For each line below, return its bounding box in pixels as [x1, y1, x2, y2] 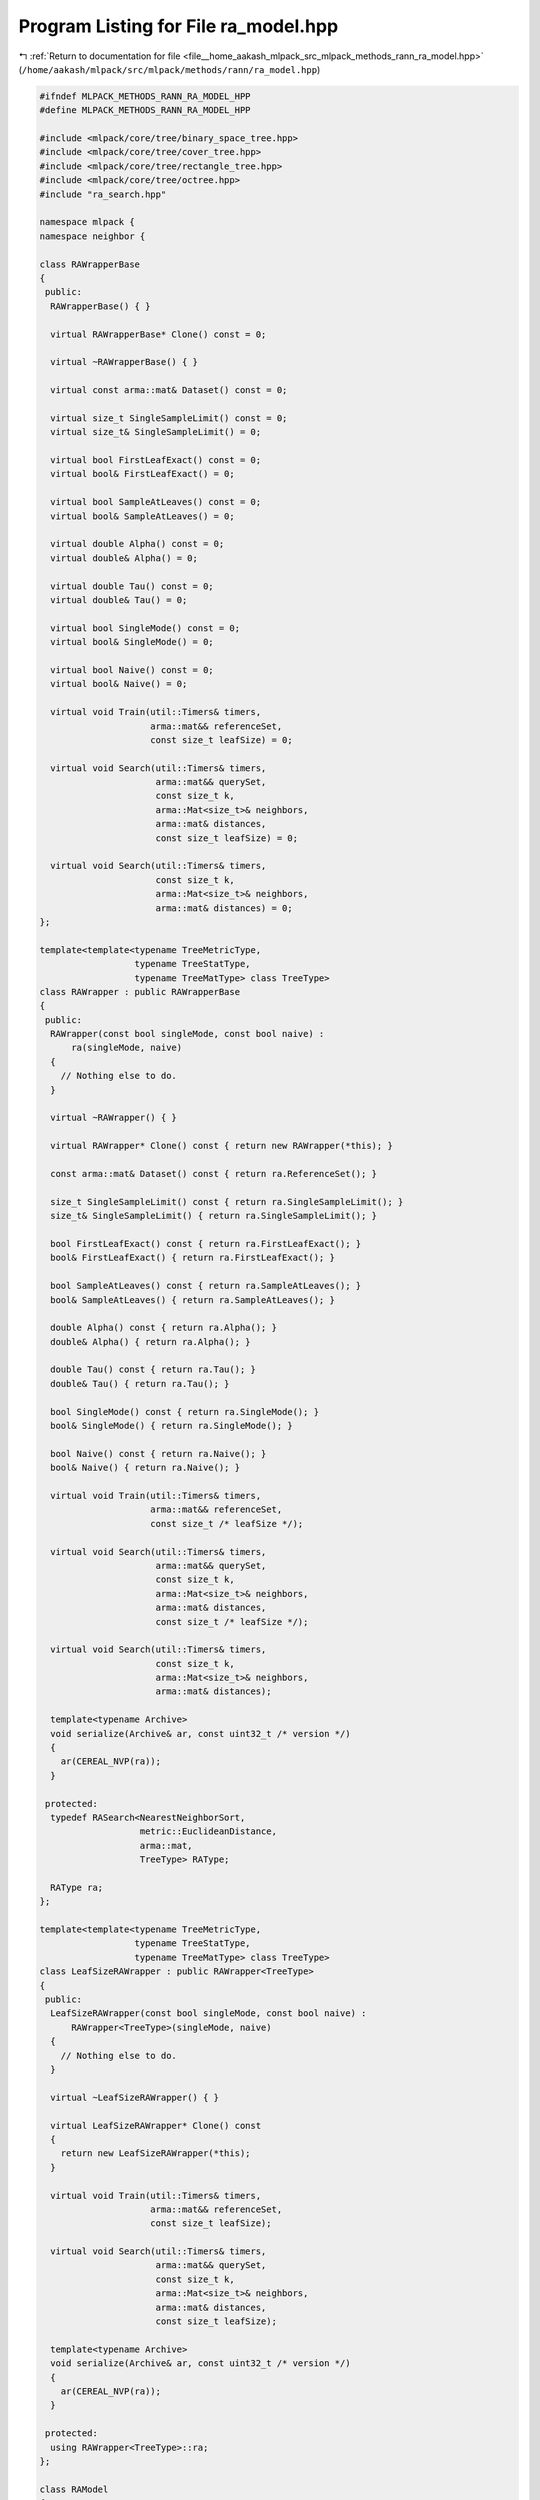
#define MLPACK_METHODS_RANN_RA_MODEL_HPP [39, 105, 251, 116]
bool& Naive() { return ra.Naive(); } [50, 1462, 240, 1474]
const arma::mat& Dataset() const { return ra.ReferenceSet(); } [50, 1168, 378, 1179]
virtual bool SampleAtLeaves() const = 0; [50, 496, 262, 508]
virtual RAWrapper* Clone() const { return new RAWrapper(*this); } [50, 1140, 394, 1152]
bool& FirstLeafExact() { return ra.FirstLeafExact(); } [50, 1252, 335, 1264]
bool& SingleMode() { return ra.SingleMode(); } [50, 1420, 294, 1432]
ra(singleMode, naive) [71, 1042, 183, 1054]
